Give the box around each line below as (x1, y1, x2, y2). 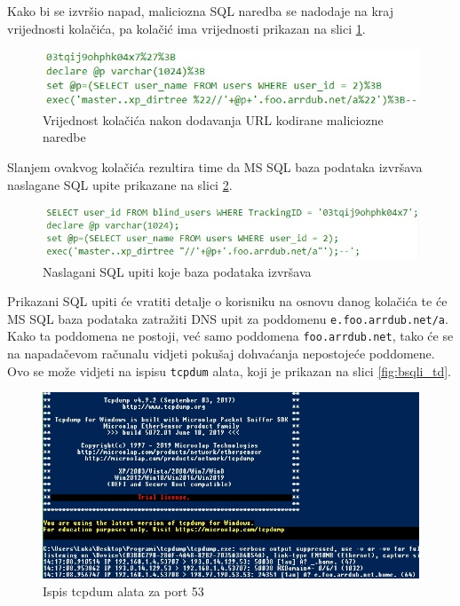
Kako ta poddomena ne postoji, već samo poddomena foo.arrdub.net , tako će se (7, 327, 454, 345)
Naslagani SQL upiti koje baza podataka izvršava (43, 262, 312, 280)
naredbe (43, 128, 86, 146)
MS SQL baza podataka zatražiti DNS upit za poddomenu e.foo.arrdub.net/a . (7, 309, 448, 327)
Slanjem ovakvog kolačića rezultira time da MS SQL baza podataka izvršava (7, 157, 423, 176)
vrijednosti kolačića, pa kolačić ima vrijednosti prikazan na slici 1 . (7, 19, 366, 37)
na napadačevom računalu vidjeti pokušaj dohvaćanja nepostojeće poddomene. (7, 344, 435, 363)
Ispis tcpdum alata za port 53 (43, 581, 204, 600)
